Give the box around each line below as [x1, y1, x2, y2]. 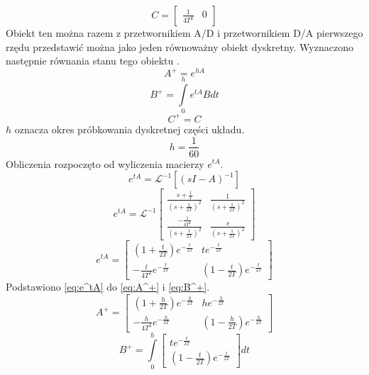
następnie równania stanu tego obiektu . [6, 53, 180, 68]
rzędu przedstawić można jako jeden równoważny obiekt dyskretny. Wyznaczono [6, 39, 353, 54]
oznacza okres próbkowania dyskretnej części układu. [14, 121, 245, 136]
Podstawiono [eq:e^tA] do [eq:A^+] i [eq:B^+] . [6, 279, 210, 294]
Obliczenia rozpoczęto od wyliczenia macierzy [6, 156, 204, 171]
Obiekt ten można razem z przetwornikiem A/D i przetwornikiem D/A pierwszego [6, 26, 363, 40]
